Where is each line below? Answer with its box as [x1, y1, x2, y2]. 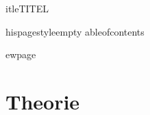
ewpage [5, 47, 36, 62]
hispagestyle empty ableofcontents [5, 24, 145, 38]
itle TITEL [5, 1, 49, 15]
